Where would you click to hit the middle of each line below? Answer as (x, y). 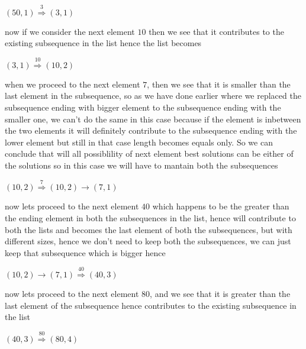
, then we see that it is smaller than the (219, 84)
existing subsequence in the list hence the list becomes (103, 43)
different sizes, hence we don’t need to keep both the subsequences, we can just (148, 241)
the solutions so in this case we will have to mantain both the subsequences (141, 165)
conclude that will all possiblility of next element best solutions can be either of (149, 154)
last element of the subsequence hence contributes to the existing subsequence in (151, 305)
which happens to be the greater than (221, 206)
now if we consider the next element (70, 31)
